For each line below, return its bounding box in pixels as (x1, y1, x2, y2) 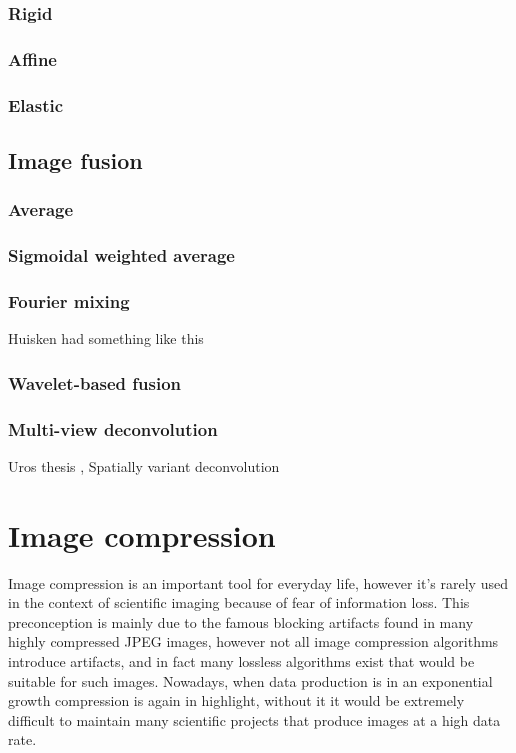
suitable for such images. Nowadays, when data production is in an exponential (8, 670, 493, 691)
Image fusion (8, 144, 143, 175)
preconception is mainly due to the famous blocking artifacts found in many (8, 611, 474, 632)
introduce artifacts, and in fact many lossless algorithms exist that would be (8, 650, 475, 671)
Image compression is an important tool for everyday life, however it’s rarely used (8, 572, 508, 593)
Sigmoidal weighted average (8, 243, 235, 268)
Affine (8, 46, 57, 71)
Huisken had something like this (8, 328, 204, 349)
